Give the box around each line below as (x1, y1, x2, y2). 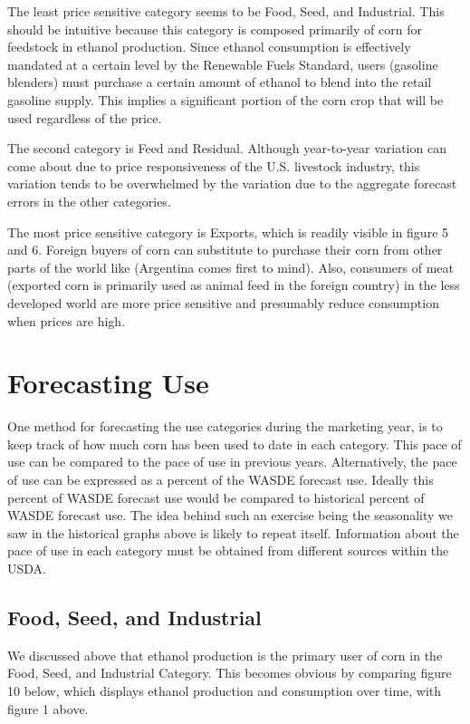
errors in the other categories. (7, 191, 171, 210)
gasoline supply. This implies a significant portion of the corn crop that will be (7, 90, 444, 109)
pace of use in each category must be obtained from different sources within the (7, 541, 449, 560)
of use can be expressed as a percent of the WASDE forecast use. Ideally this (7, 470, 434, 488)
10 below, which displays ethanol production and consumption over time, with (7, 681, 442, 700)
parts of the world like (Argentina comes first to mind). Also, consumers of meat (7, 257, 454, 276)
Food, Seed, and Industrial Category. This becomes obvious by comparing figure (7, 663, 452, 682)
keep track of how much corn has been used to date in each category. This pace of (7, 434, 462, 453)
